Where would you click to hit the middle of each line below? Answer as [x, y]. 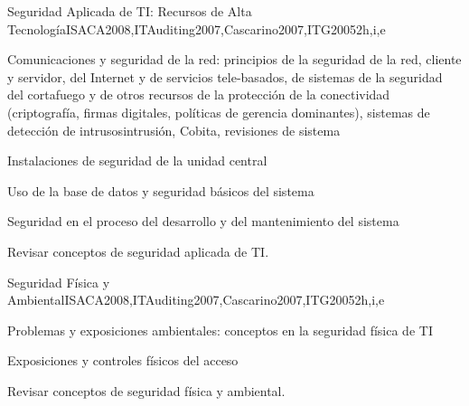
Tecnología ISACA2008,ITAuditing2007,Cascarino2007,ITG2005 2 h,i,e [197, 28]
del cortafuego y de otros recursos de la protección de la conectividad [199, 94]
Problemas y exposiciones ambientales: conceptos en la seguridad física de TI [220, 330]
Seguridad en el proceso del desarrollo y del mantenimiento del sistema [203, 221]
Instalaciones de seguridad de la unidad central [137, 161]
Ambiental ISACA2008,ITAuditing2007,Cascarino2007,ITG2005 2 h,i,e [196, 300]
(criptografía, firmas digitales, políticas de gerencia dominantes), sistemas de [219, 112]
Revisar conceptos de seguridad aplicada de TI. [138, 251]
